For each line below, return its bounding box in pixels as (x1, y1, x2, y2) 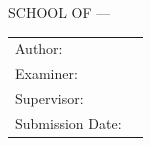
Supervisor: (15, 88, 84, 109)
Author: (15, 38, 63, 59)
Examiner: (15, 63, 78, 84)
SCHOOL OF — (8, 2, 111, 22)
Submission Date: (15, 112, 122, 133)
